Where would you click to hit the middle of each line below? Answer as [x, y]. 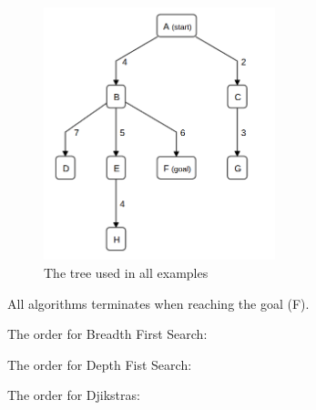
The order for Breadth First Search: [107, 334]
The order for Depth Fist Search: [100, 364]
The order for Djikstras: [74, 395]
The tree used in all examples [126, 273]
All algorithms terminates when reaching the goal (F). [158, 303]
